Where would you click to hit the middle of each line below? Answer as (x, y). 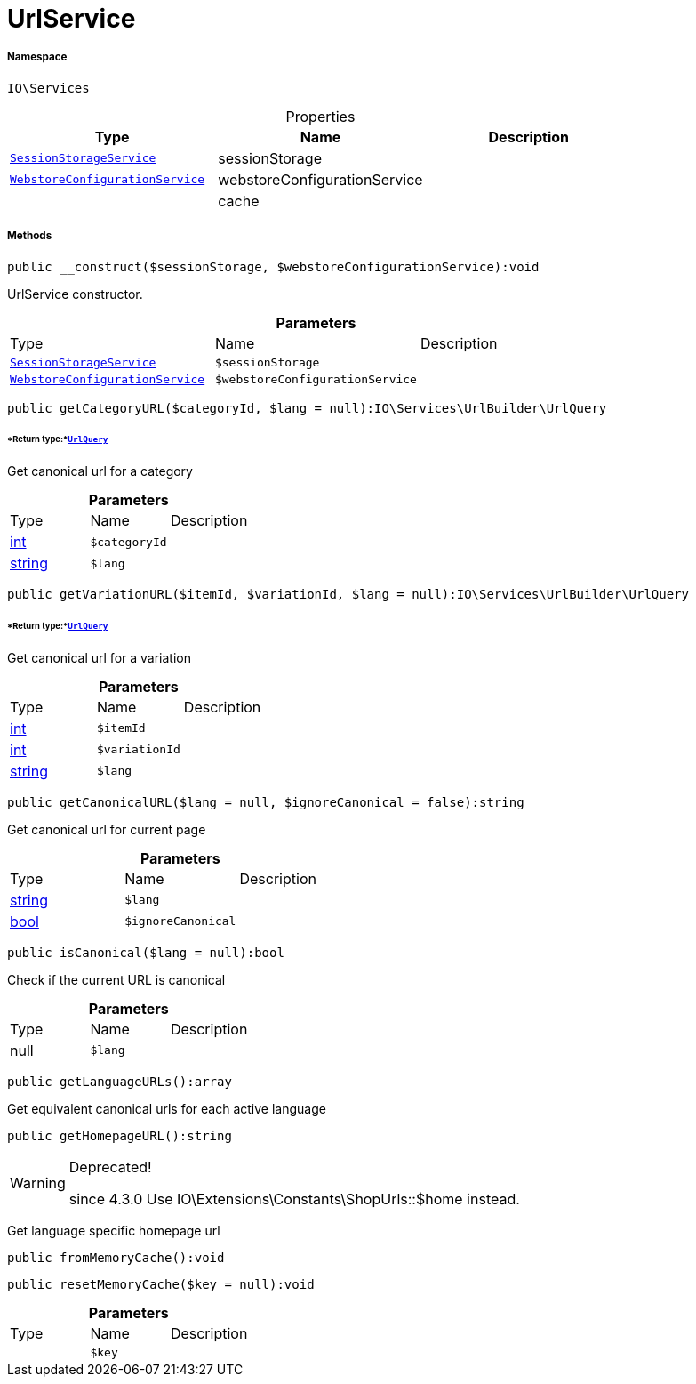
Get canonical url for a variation (99, 657)
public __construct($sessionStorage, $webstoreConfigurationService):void (273, 266)
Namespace (37, 57)
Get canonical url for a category (100, 471)
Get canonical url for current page (107, 829)
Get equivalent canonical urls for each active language (167, 1108)
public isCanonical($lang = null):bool (146, 952)
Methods (30, 236)
